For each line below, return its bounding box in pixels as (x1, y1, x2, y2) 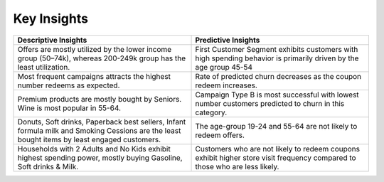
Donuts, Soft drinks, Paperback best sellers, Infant (17, 117, 186, 127)
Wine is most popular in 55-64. (17, 103, 121, 113)
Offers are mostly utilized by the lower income (17, 44, 172, 54)
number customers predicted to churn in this (195, 98, 345, 108)
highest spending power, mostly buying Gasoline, (17, 153, 183, 163)
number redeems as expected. (17, 80, 120, 90)
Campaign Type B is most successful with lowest (195, 90, 359, 100)
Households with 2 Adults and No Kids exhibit (17, 144, 171, 154)
